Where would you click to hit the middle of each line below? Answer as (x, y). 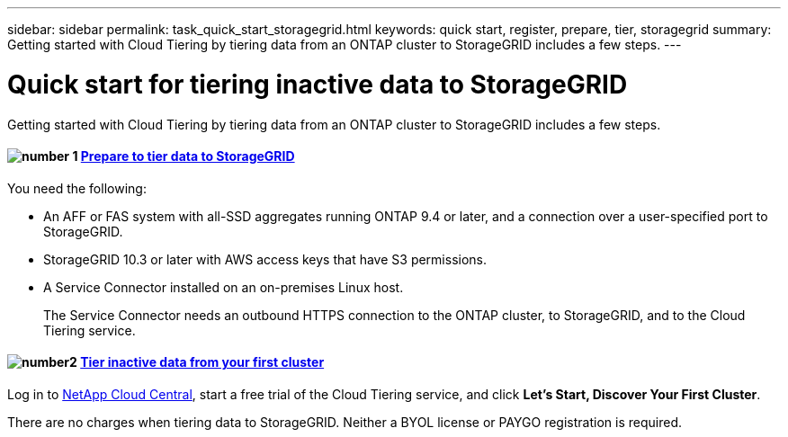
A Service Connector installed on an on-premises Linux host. (224, 287)
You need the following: (77, 188)
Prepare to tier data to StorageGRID (188, 156)
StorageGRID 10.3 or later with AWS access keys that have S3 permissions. (265, 259)
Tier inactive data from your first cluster (202, 362)
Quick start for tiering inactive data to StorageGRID (318, 84)
